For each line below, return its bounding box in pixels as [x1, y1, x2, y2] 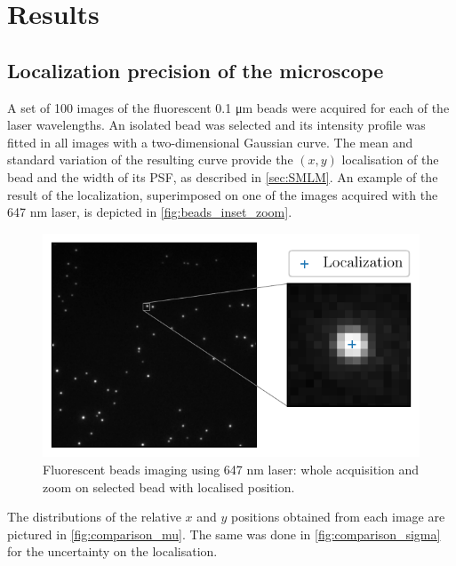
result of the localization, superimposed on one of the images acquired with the [7, 185, 438, 203]
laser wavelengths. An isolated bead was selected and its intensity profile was [7, 116, 426, 134]
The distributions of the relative [7, 507, 181, 526]
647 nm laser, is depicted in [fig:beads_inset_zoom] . [7, 203, 292, 221]
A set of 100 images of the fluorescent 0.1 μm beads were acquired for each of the [7, 98, 450, 116]
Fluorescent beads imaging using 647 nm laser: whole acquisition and [43, 459, 419, 478]
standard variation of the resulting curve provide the [7, 150, 293, 169]
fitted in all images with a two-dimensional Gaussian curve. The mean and [7, 132, 413, 151]
